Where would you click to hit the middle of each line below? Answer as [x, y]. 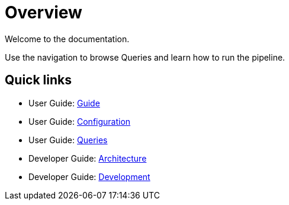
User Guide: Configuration [80, 121]
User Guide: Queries [68, 140]
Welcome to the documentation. [67, 39]
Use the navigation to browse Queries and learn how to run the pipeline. [145, 57]
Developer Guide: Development [89, 176]
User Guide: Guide [64, 103]
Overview [44, 12]
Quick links [38, 80]
